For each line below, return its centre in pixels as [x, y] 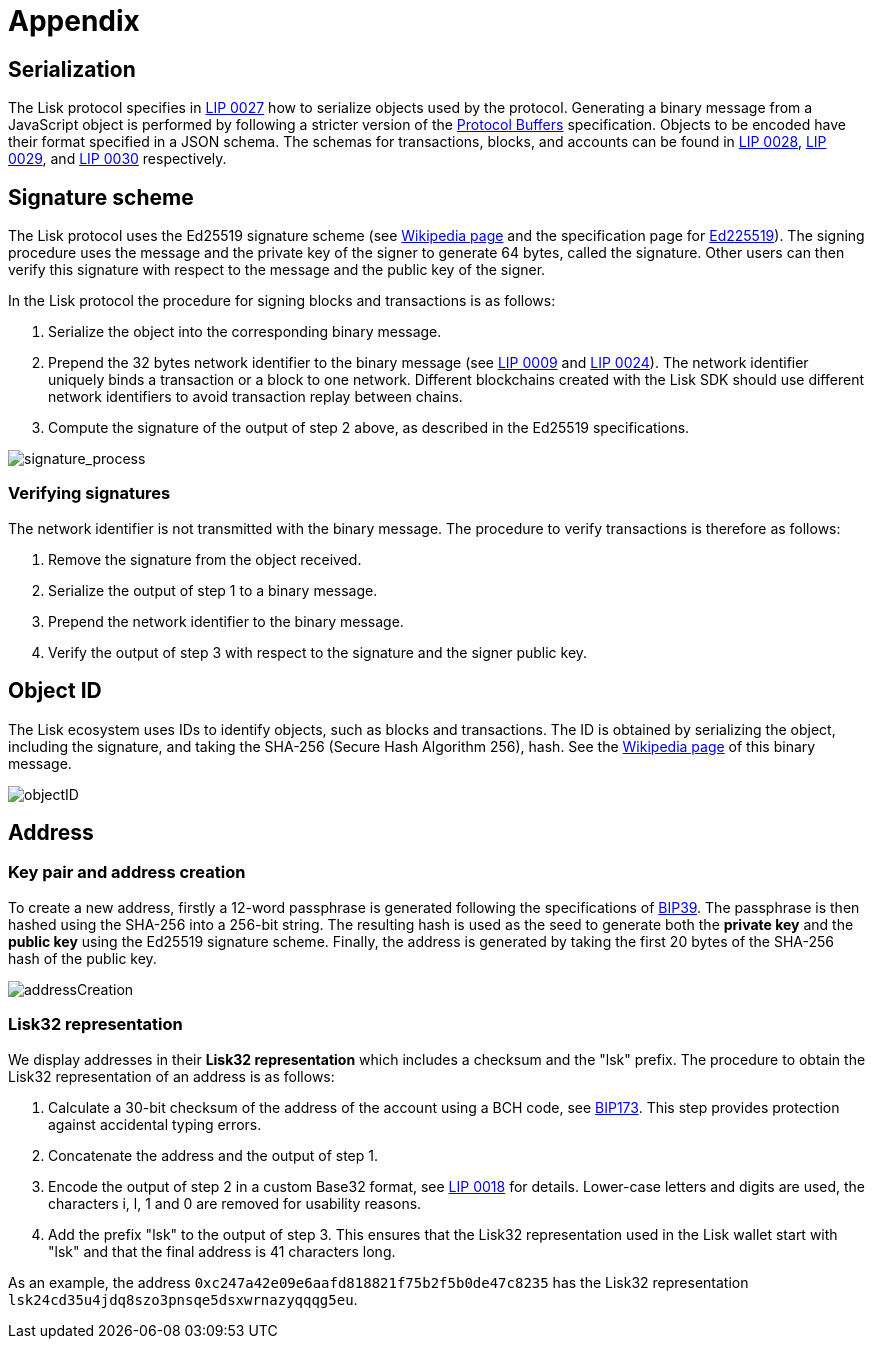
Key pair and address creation [127, 872]
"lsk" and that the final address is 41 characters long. [222, 1251]
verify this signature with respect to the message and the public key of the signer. [277, 270]
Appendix [74, 21]
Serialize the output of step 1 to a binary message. [213, 590]
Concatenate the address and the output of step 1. [213, 1155]
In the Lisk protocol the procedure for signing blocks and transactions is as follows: [282, 301]
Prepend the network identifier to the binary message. [226, 621]
